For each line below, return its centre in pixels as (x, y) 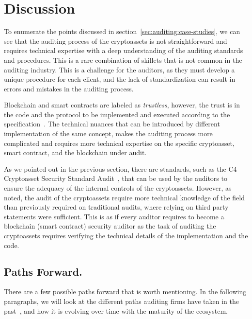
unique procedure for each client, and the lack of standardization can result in (120, 79)
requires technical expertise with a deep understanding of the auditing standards (124, 50)
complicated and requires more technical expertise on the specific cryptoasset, (119, 143)
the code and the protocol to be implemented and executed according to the (117, 114)
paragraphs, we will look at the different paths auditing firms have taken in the (121, 301)
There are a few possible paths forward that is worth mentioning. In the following (125, 292)
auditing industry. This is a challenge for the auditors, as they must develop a (119, 69)
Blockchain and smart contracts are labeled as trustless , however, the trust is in (122, 105)
